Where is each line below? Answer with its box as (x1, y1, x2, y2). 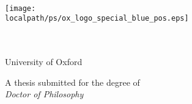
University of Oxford (5, 55, 83, 68)
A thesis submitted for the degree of (5, 75, 140, 88)
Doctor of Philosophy (5, 88, 84, 100)
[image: (5, 4, 36, 13)
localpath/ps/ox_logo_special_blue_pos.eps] (5, 14, 189, 23)
